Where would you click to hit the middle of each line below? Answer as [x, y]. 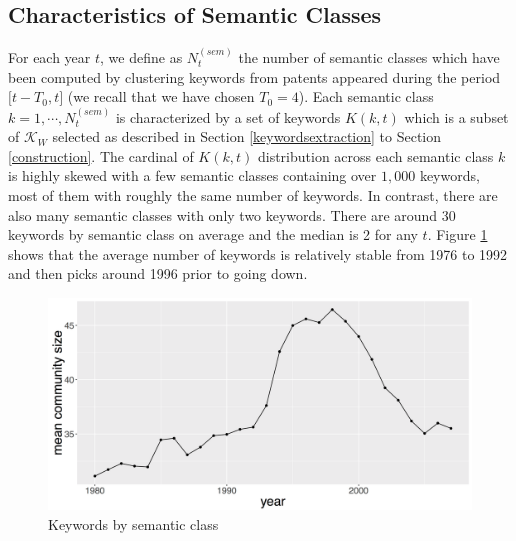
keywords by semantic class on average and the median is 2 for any [213, 234]
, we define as [141, 57]
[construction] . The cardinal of [101, 155]
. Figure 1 [457, 234]
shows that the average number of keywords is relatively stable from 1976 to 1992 [258, 253]
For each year [49, 57]
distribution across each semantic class [375, 155]
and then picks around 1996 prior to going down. [158, 273]
